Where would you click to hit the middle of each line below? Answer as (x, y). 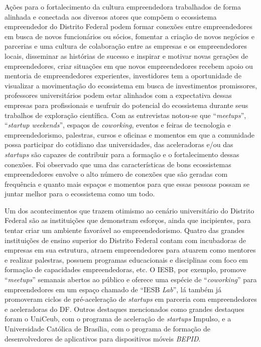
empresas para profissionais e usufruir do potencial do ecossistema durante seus (126, 105)
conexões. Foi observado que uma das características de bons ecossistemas (118, 164)
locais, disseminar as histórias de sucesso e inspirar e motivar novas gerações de (126, 55)
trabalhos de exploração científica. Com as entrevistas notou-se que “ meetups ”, (125, 115)
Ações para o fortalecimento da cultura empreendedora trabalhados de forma (123, 7)
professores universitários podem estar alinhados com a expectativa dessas (118, 95)
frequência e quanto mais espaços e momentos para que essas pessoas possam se (127, 184)
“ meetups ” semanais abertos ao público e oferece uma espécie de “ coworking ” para (131, 279)
